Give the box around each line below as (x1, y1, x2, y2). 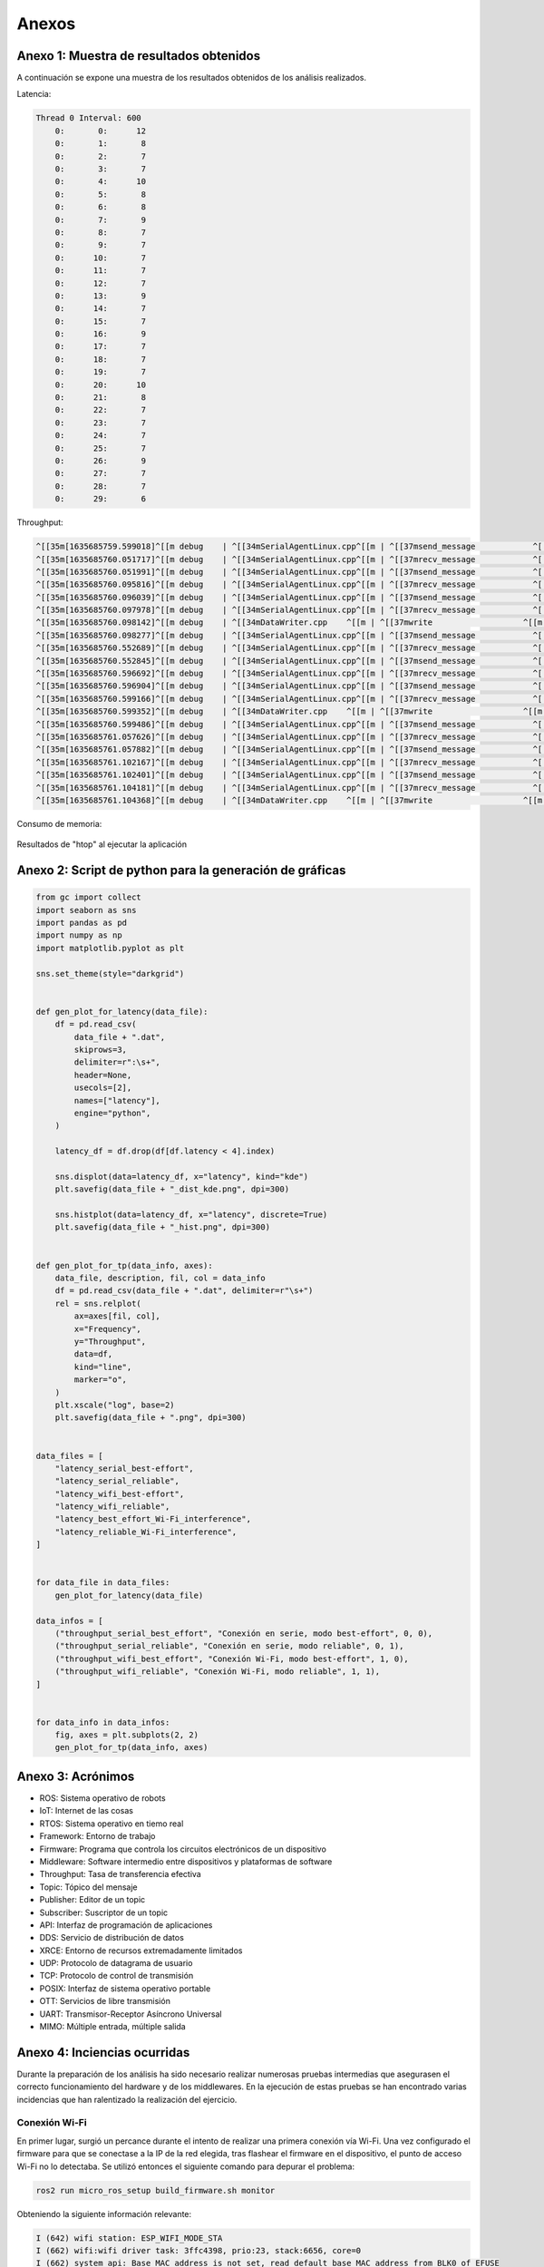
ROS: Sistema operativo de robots (39, 1792, 167, 1804)
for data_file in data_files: (35, 1578, 170, 1588)
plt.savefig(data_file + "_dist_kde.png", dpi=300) (54, 1184, 290, 1194)
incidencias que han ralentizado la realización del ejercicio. (16, 2094, 238, 2105)
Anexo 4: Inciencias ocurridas (16, 2045, 190, 2060)
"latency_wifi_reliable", (54, 1502, 170, 1512)
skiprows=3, (73, 1045, 127, 1055)
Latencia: (16, 89, 52, 100)
